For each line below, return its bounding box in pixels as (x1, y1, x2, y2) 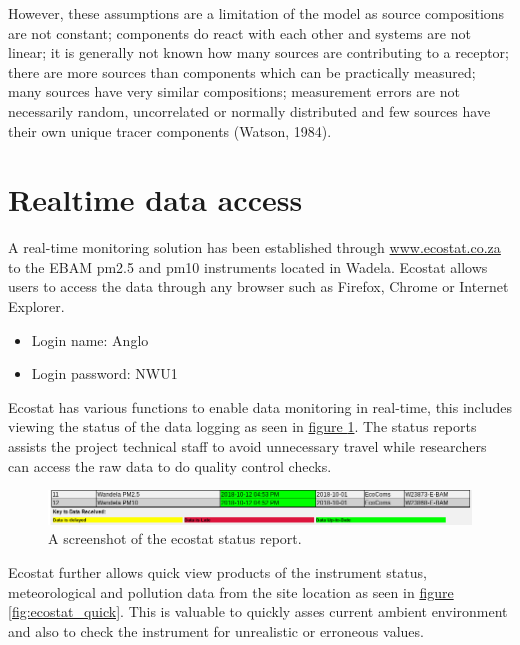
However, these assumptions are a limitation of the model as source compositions (8, 3, 505, 23)
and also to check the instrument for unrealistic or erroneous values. (8, 620, 424, 641)
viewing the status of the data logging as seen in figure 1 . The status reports (8, 416, 477, 437)
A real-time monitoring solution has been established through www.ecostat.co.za (8, 237, 501, 258)
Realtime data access (8, 179, 303, 220)
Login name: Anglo (31, 329, 149, 350)
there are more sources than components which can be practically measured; (8, 61, 476, 82)
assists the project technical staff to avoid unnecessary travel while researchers (8, 436, 487, 457)
